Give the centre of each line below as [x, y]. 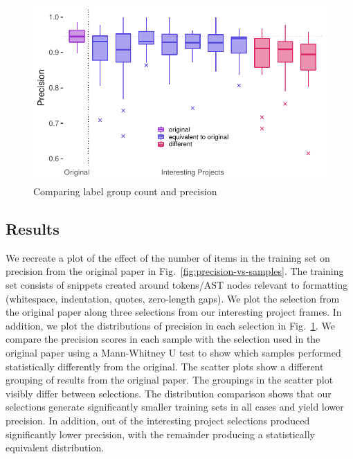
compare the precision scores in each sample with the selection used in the [163, 339]
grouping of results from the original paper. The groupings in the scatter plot [170, 380]
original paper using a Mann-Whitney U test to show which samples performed [173, 352]
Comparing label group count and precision [125, 191]
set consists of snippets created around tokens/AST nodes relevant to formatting [177, 284]
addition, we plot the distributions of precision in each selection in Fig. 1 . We [170, 325]
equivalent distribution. [55, 448]
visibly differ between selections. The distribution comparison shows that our [169, 393]
